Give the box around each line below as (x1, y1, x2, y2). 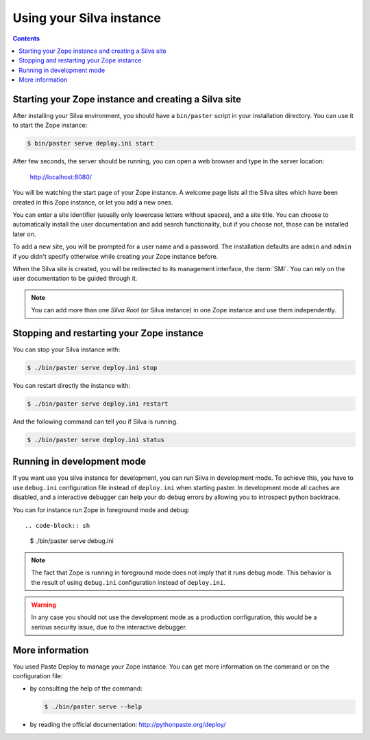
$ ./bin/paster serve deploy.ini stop (27, 364, 158, 371)
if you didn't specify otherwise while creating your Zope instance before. (12, 252, 219, 260)
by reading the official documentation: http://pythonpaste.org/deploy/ (29, 721, 226, 729)
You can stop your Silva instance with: (12, 345, 121, 354)
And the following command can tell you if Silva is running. (12, 417, 178, 426)
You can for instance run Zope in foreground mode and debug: (12, 505, 190, 514)
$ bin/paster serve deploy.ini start (27, 139, 154, 148)
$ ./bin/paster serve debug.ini (29, 537, 114, 545)
